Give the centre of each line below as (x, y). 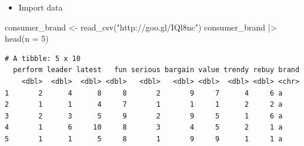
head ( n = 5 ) (27, 38)
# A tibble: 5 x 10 (43, 58)
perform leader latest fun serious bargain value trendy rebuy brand (156, 70)
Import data (41, 7)
